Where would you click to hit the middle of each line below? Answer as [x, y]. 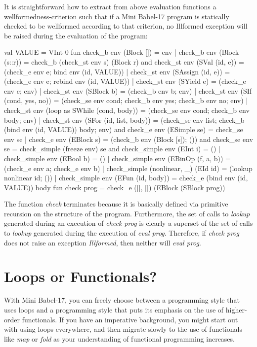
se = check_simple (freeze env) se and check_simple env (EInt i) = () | [112, 149]
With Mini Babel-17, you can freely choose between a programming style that [122, 300]
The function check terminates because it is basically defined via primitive [116, 204]
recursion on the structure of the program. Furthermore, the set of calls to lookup [127, 213]
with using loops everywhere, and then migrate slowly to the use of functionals [123, 329]
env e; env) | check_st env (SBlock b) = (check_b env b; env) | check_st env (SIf [128, 90]
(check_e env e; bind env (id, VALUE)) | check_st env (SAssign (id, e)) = [117, 71]
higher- [236, 309]
